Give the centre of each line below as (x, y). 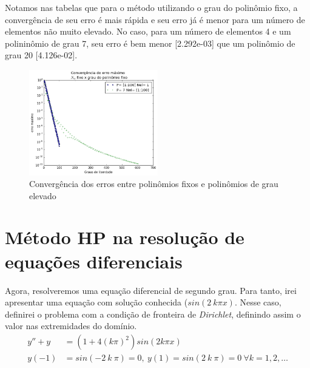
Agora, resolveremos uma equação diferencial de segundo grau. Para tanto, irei (151, 290)
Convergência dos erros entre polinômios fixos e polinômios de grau (154, 184)
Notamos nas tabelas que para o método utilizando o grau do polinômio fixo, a (151, 7)
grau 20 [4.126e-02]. (41, 55)
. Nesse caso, (258, 302)
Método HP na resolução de (125, 237)
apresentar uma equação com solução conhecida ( (96, 302)
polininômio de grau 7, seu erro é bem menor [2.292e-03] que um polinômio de (150, 43)
